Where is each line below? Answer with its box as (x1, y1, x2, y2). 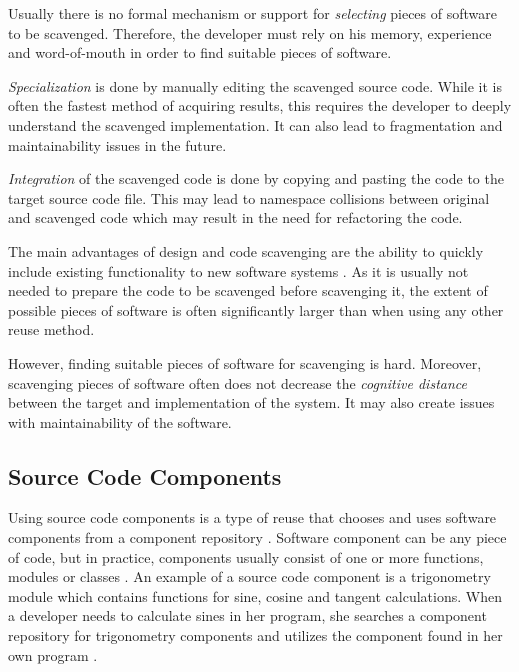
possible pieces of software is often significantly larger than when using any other (8, 299, 504, 320)
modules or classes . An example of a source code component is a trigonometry (8, 566, 491, 587)
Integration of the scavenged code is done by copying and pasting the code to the (8, 168, 504, 189)
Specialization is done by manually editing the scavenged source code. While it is (8, 75, 503, 96)
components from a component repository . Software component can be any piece (8, 527, 507, 548)
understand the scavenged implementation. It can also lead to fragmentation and (8, 114, 503, 135)
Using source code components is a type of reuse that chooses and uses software (8, 507, 497, 528)
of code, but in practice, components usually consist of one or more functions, (8, 546, 484, 567)
